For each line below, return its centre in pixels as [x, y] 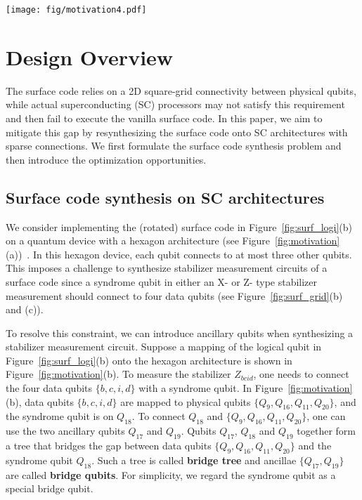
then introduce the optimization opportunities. [106, 159]
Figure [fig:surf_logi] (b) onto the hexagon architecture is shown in [149, 360]
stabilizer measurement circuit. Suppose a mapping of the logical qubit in [164, 347]
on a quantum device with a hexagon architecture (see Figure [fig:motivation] [173, 241]
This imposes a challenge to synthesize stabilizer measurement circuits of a [167, 268]
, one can [326, 416]
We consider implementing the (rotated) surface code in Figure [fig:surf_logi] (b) [179, 226]
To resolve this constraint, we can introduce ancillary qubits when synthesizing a [180, 333]
